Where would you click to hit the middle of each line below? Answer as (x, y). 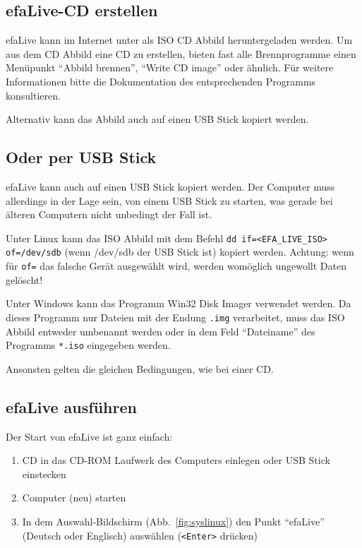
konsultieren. (33, 95)
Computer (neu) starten (74, 498)
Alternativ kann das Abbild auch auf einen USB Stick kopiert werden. (157, 119)
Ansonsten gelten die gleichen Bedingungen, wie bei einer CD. (140, 368)
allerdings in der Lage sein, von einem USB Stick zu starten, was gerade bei (169, 200)
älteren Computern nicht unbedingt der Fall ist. (109, 214)
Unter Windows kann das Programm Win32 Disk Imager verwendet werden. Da (179, 303)
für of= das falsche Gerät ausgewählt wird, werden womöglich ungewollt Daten (176, 266)
